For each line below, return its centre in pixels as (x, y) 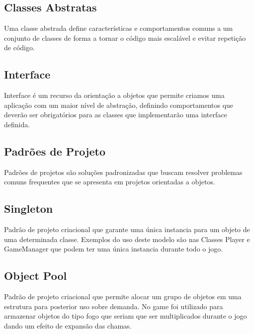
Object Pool (36, 276)
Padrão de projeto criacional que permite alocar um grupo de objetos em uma (123, 296)
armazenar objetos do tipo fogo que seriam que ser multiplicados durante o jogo (126, 316)
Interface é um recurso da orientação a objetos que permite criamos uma (114, 95)
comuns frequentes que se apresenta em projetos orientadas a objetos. (110, 182)
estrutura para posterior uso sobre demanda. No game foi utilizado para (114, 306)
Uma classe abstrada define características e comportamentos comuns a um (119, 28)
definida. (17, 124)
